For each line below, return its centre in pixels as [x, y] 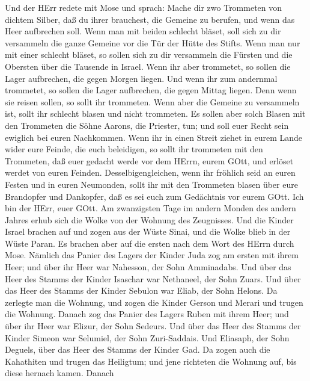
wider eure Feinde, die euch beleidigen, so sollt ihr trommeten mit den [134, 149]
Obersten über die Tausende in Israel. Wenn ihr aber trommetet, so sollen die [148, 66]
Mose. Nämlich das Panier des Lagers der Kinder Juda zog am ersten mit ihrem [152, 255]
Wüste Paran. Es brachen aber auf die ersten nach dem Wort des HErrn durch [150, 243]
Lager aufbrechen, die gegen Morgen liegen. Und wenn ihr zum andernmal [141, 78]
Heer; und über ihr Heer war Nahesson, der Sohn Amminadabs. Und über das [148, 267]
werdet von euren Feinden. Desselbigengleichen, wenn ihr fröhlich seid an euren [150, 172]
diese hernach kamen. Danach [59, 373]
